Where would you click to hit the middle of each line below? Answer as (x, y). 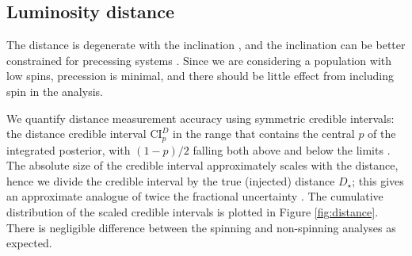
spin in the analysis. (55, 91)
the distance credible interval (76, 134)
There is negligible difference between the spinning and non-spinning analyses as (201, 227)
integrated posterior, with (69, 149)
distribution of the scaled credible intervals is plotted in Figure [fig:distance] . (193, 212)
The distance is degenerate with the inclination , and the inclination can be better (206, 45)
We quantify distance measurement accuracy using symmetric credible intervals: (200, 118)
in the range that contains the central (264, 134)
